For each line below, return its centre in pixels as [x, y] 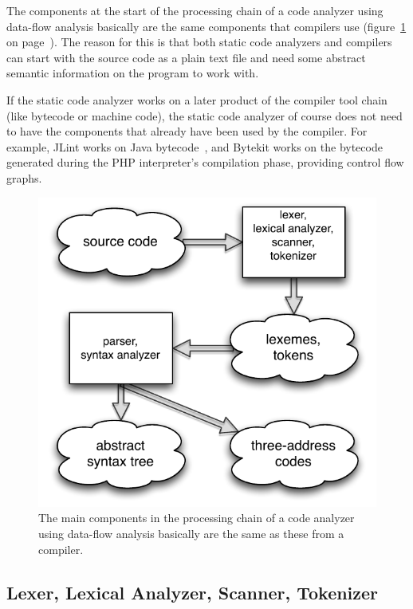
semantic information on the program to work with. [133, 73]
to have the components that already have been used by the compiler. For [187, 131]
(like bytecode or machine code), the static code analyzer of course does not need [205, 115]
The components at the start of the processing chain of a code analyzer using [195, 10]
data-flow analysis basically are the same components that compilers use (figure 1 [206, 26]
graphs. [24, 177]
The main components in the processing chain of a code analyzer [197, 518]
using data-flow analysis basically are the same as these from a [191, 533]
